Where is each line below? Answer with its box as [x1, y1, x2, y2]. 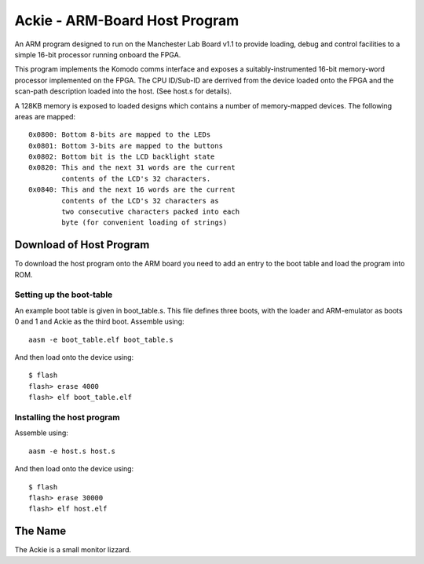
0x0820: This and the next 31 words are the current [28, 163, 236, 172]
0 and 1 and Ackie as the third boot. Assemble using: [14, 317, 185, 326]
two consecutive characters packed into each [61, 207, 239, 216]
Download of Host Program [14, 238, 150, 251]
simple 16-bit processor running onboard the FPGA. [14, 49, 181, 59]
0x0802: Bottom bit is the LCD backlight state [28, 152, 215, 161]
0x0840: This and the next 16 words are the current [28, 185, 236, 194]
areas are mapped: [14, 112, 76, 121]
